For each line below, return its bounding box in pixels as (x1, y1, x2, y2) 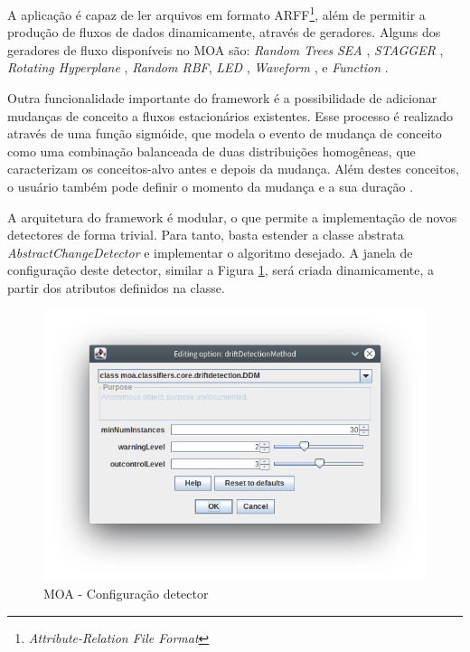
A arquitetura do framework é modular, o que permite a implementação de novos (7, 207, 457, 226)
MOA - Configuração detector (43, 584, 209, 602)
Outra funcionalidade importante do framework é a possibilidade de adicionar (7, 89, 437, 108)
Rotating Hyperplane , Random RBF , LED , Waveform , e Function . (7, 58, 389, 77)
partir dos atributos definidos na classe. (7, 278, 225, 297)
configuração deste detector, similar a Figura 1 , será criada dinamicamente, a (7, 260, 434, 279)
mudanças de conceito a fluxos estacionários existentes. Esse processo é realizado (7, 106, 453, 125)
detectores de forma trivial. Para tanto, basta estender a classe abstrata (7, 225, 404, 244)
